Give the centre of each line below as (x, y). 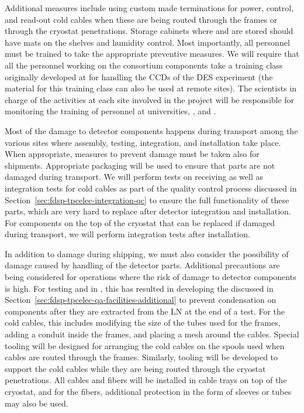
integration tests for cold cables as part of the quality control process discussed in (151, 188)
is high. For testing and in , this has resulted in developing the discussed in (139, 288)
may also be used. (37, 403)
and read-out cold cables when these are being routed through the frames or (141, 19)
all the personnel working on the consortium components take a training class (144, 65)
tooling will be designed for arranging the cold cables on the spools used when (145, 345)
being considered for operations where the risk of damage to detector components (151, 277)
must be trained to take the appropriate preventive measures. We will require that (152, 54)
